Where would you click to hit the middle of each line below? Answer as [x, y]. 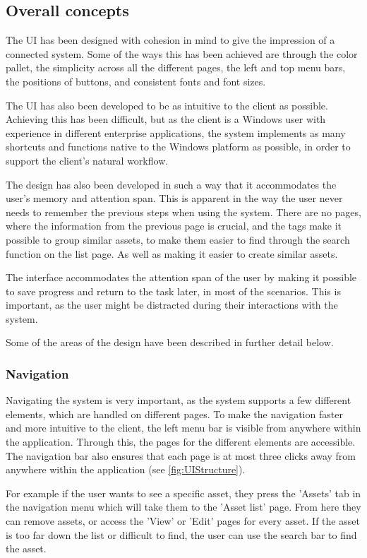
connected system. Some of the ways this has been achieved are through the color [182, 53]
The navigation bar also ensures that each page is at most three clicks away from [181, 455]
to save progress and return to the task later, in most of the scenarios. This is [173, 291]
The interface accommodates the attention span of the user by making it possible [181, 277]
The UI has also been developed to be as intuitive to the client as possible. [167, 105]
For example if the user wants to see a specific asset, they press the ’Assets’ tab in [183, 493]
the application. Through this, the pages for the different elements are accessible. [181, 442]
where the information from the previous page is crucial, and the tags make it [174, 226]
